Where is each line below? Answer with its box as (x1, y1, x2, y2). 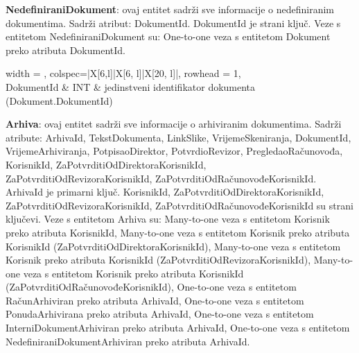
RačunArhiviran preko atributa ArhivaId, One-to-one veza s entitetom (6, 293, 304, 307)
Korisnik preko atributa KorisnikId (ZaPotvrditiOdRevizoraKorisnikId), (6, 252, 311, 267)
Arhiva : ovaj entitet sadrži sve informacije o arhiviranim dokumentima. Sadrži (6, 117, 342, 131)
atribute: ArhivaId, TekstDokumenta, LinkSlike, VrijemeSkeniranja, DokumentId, (6, 130, 351, 144)
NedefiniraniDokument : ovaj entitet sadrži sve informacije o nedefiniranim (6, 2, 335, 16)
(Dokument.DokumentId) (6, 93, 113, 107)
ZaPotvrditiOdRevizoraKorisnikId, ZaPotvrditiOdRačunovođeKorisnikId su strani (6, 198, 353, 212)
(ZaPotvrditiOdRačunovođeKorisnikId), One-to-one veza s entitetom (6, 279, 297, 294)
